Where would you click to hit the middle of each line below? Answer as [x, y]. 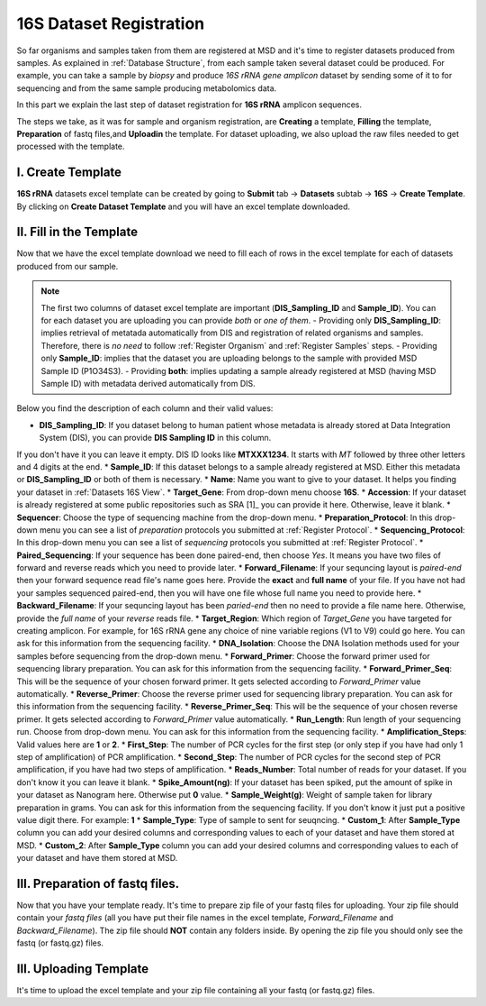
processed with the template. [71, 146]
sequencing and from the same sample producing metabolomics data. [147, 88]
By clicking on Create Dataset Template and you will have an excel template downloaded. [184, 206]
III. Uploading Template [83, 969]
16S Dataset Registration [111, 23]
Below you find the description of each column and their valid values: [145, 408]
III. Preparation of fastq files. [98, 883]
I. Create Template [69, 173]
